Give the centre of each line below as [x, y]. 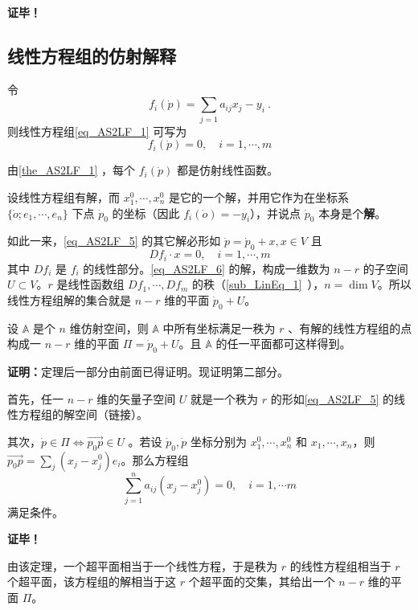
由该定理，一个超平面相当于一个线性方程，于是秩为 [142, 565]
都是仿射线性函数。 [227, 170]
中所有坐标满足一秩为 [219, 328]
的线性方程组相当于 [340, 565]
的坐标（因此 [146, 213]
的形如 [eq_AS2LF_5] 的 [332, 398]
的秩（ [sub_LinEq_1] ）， [258, 284]
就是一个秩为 [225, 398]
